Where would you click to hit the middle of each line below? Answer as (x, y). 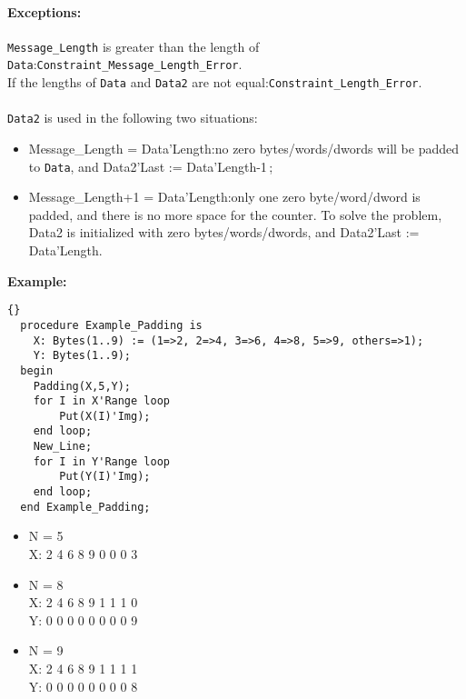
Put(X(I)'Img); (105, 416)
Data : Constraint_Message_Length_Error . (125, 64)
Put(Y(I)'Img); (105, 477)
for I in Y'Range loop (101, 461)
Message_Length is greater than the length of (134, 46)
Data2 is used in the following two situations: (133, 118)
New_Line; (63, 447)
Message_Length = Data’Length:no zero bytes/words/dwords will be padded (243, 149)
